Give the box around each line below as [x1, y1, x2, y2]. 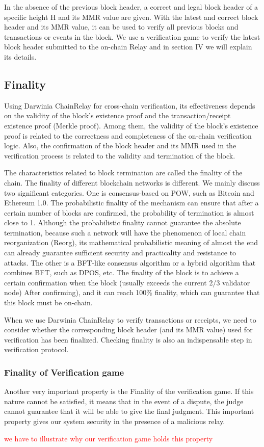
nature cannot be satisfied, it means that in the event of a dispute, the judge [4, 396, 244, 406]
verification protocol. [4, 344, 69, 355]
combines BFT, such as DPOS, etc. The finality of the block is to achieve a [4, 267, 239, 278]
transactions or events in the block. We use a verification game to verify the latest [4, 31, 260, 42]
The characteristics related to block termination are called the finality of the [4, 167, 243, 178]
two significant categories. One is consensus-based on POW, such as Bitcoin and [4, 187, 254, 198]
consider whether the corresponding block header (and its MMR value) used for [4, 324, 253, 335]
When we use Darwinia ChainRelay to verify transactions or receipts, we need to [4, 314, 256, 325]
